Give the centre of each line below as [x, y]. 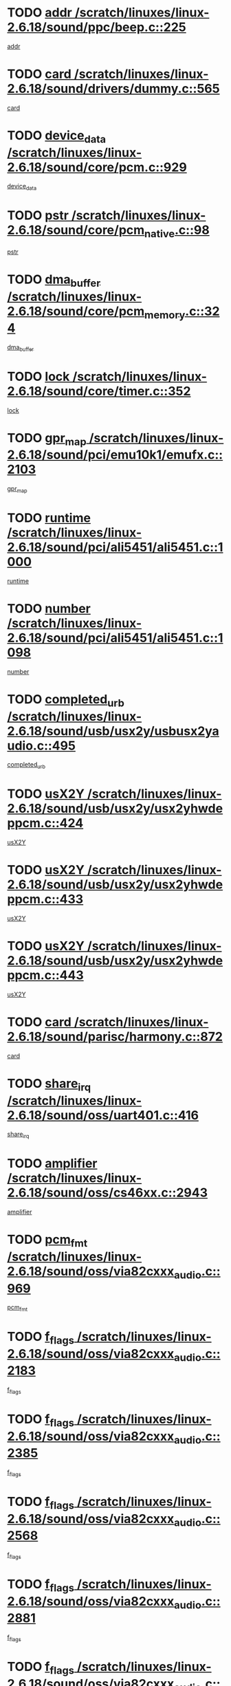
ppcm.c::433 [45, 899]
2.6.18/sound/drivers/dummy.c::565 [113, 89]
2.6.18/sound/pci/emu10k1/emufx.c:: [115, 455]
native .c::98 [177, 231]
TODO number [49, 609]
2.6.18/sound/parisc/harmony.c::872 [115, 1037]
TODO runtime [49, 518]
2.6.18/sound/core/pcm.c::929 [97, 167]
